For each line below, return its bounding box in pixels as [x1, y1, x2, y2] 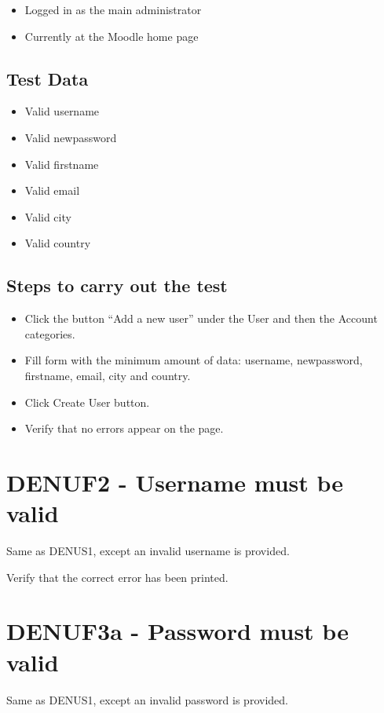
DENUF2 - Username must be [6, 466, 344, 498]
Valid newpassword [24, 129, 117, 145]
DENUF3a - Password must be [6, 615, 349, 647]
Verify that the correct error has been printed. [6, 569, 229, 585]
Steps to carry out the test [6, 273, 228, 298]
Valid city [24, 208, 71, 225]
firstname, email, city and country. [24, 367, 191, 383]
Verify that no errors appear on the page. [24, 420, 224, 437]
